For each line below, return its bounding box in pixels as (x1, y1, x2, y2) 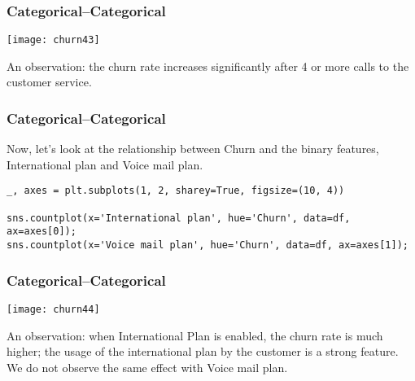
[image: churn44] (7, 303, 100, 315)
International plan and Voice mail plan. (7, 155, 203, 173)
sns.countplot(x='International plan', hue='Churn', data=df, (7, 212, 351, 224)
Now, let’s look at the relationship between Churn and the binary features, (7, 140, 379, 157)
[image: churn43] (7, 34, 100, 46)
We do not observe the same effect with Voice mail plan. (7, 358, 288, 375)
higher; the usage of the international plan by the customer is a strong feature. (7, 343, 399, 360)
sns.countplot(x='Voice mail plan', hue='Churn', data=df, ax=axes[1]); (7, 239, 408, 252)
